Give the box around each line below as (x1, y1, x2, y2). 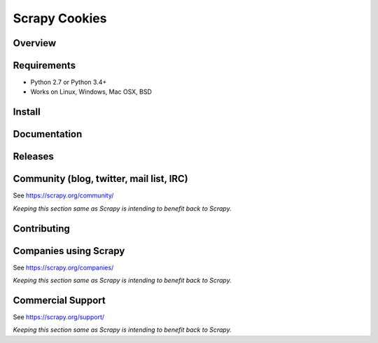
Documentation (13, 128, 83, 140)
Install (13, 106, 41, 118)
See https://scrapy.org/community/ (13, 191, 114, 199)
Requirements (13, 59, 76, 71)
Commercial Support (13, 294, 106, 306)
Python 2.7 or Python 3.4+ (30, 78, 107, 87)
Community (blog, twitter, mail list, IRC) (13, 173, 188, 185)
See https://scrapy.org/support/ (13, 313, 105, 321)
